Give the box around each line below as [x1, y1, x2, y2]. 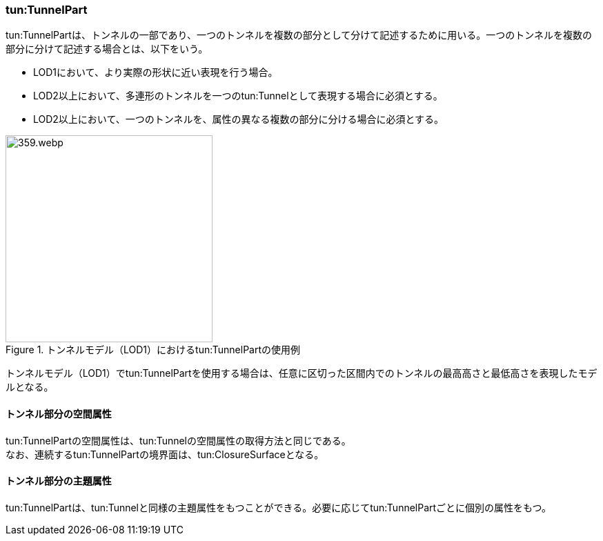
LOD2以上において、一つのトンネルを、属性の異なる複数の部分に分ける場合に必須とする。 [33, 113, 444, 126]
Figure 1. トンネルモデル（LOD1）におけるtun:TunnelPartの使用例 [6, 344, 301, 356]
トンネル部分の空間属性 [6, 407, 112, 420]
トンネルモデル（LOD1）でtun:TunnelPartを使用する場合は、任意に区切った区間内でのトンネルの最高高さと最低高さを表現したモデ [6, 367, 597, 380]
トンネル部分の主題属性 [6, 475, 112, 487]
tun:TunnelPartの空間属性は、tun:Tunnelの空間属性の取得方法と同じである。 [6, 434, 351, 446]
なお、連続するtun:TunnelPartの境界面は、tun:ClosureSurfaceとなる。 [6, 448, 324, 460]
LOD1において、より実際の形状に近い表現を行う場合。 [33, 66, 278, 79]
